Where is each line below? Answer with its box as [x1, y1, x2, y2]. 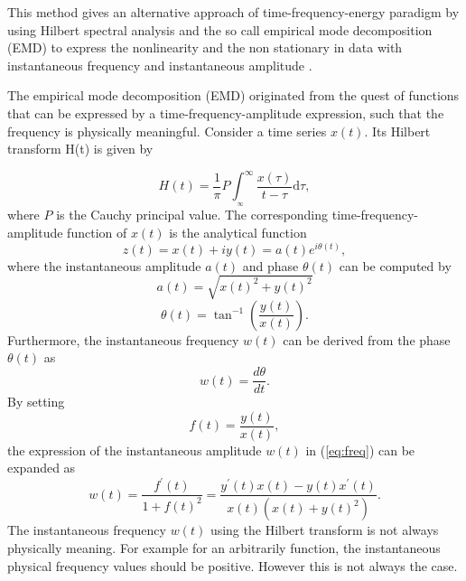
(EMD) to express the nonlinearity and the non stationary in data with [7, 38, 403, 57]
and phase [242, 256, 299, 275]
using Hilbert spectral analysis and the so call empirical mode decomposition [7, 20, 433, 39]
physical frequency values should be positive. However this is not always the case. [7, 556, 458, 575]
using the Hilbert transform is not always [210, 520, 439, 539]
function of [67, 223, 127, 242]
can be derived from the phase [283, 330, 451, 349]
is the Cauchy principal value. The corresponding [56, 205, 329, 224]
